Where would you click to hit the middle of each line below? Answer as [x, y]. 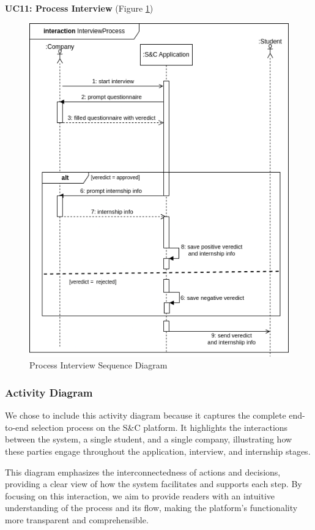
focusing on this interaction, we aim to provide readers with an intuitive [140, 495]
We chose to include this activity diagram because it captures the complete [146, 415]
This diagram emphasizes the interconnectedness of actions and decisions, [143, 472]
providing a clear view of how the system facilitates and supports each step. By [154, 484]
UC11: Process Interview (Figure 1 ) [79, 8]
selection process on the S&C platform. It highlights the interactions [160, 427]
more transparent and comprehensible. [77, 519]
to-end [17, 427]
